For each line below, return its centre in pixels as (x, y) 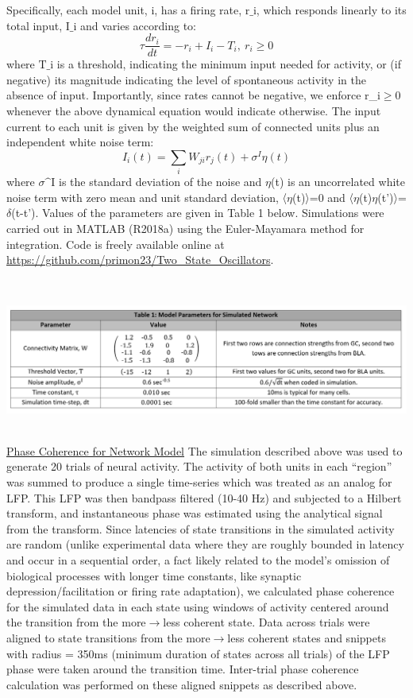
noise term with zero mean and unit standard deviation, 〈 (147, 197)
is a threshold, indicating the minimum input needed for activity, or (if (229, 64)
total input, (35, 25)
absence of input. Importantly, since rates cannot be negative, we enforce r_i (193, 95)
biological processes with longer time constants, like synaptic (154, 575)
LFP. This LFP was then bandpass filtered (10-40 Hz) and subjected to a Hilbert (204, 497)
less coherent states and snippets (307, 637)
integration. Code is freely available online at (116, 244)
